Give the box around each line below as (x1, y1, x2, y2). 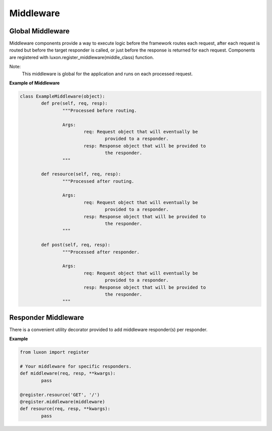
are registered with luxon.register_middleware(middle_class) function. (9, 54, 154, 60)
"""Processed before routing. (62, 108, 137, 113)
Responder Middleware (9, 313, 84, 322)
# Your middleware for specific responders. (20, 363, 132, 369)
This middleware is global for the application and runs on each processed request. (22, 71, 193, 77)
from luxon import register (20, 349, 89, 355)
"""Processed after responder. (62, 249, 140, 255)
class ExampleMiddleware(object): (20, 93, 105, 99)
